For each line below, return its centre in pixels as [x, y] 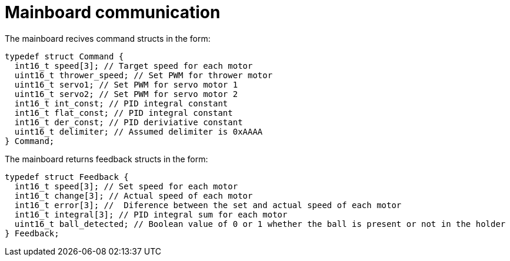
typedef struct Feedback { [67, 177]
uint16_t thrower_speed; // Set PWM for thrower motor [144, 75]
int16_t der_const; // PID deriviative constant [129, 122]
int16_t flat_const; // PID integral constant [124, 113]
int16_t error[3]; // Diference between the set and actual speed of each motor [208, 205]
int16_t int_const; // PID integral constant [121, 103]
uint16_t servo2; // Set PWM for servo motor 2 [126, 94]
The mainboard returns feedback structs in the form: [106, 159]
